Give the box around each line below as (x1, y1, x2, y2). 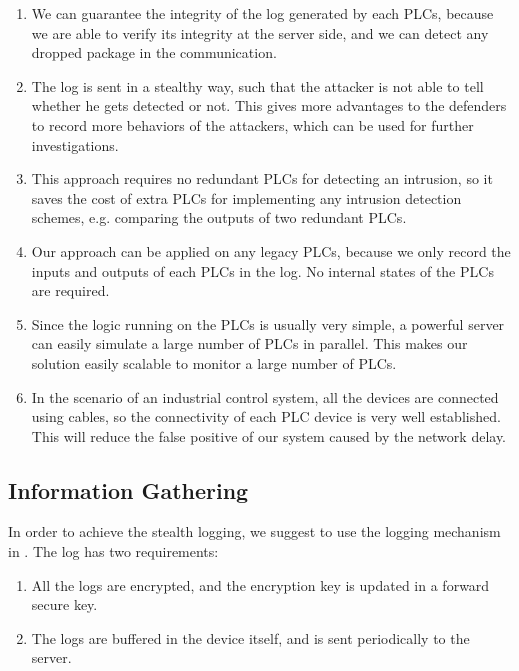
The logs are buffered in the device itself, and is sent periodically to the (31, 627, 470, 648)
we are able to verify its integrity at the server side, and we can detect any (31, 22, 489, 43)
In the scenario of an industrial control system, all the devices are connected (31, 386, 499, 407)
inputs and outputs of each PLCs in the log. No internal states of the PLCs (31, 260, 494, 281)
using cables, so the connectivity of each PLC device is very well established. (31, 406, 501, 427)
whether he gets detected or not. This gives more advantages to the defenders (31, 95, 507, 116)
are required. (31, 280, 110, 301)
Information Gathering (8, 474, 249, 505)
